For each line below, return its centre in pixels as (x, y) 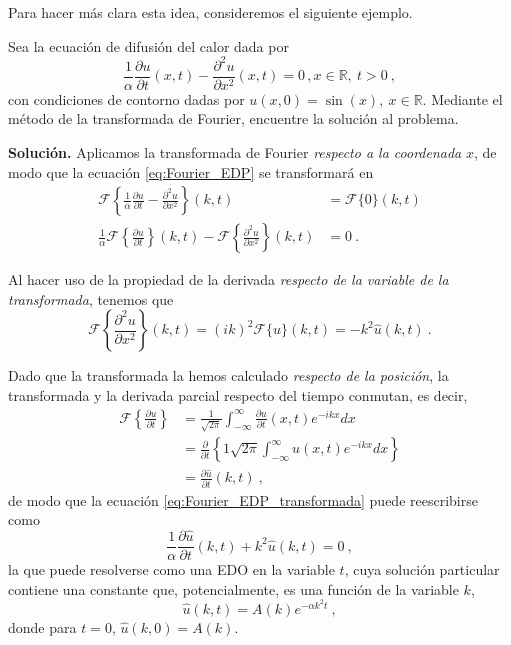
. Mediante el (462, 98)
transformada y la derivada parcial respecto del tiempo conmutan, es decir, (238, 394)
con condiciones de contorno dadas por (126, 98)
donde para (42, 627)
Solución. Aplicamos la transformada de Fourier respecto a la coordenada (235, 151)
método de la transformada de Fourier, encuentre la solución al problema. (233, 118)
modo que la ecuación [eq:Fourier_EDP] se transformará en (191, 171)
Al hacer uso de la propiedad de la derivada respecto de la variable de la (228, 279)
